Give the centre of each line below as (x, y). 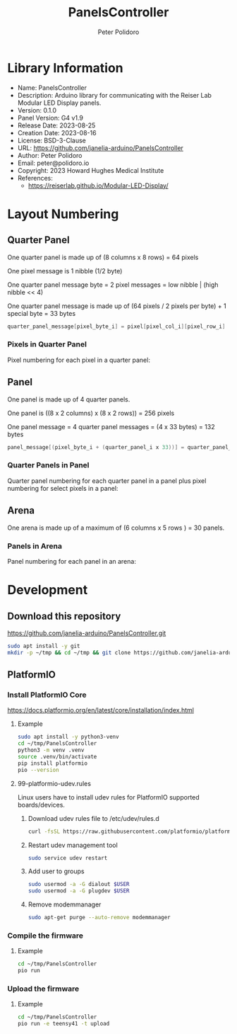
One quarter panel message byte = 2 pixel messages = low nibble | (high (113, 285)
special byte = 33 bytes (42, 313)
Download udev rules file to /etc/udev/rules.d (94, 818)
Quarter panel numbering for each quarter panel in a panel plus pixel (107, 481)
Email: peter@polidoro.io (53, 163)
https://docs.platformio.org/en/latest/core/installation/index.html (101, 710)
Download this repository (64, 616)
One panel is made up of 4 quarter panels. (69, 399)
